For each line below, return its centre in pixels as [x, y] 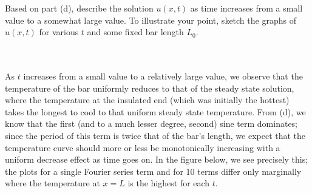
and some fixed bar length [135, 32]
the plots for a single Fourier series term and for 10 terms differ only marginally [153, 171]
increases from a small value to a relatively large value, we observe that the [163, 76]
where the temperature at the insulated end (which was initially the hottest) [147, 100]
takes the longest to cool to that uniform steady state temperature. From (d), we [155, 111]
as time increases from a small [246, 8]
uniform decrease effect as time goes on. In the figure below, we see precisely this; [157, 159]
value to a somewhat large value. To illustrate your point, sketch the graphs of [151, 20]
